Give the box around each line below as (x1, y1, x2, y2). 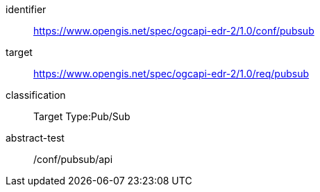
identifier (6, 3, 47, 15)
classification (6, 89, 66, 101)
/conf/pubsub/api (33, 153, 113, 165)
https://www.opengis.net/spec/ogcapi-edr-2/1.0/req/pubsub (33, 68, 310, 79)
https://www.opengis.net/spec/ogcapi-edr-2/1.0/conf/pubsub (33, 25, 314, 37)
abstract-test (6, 132, 65, 144)
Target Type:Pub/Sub (33, 111, 130, 122)
